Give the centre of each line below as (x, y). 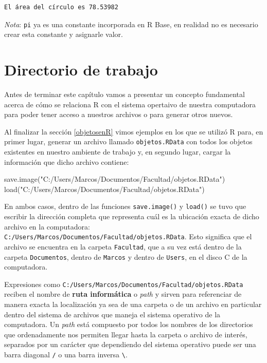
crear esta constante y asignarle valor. (64, 34)
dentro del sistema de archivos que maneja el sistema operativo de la (112, 314)
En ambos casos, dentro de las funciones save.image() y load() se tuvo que (125, 206)
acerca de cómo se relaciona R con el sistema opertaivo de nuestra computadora (130, 104)
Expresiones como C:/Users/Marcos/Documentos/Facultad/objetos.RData (124, 284)
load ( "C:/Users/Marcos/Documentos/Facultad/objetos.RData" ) (104, 189)
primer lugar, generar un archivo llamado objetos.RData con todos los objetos (128, 141)
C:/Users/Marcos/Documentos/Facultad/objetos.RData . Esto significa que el (128, 236)
